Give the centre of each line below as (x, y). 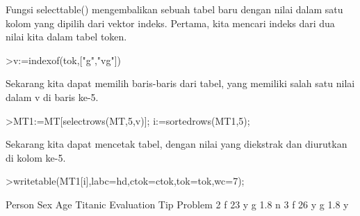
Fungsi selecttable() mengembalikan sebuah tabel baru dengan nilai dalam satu (174, 9)
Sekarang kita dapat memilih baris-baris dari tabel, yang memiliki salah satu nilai (180, 83)
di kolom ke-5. (36, 157)
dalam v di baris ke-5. (52, 97)
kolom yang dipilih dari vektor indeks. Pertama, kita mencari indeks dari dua (170, 23)
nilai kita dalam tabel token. (66, 37)
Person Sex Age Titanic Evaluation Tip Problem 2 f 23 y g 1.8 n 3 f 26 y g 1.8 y (177, 204)
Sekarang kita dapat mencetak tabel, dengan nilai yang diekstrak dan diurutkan (177, 144)
